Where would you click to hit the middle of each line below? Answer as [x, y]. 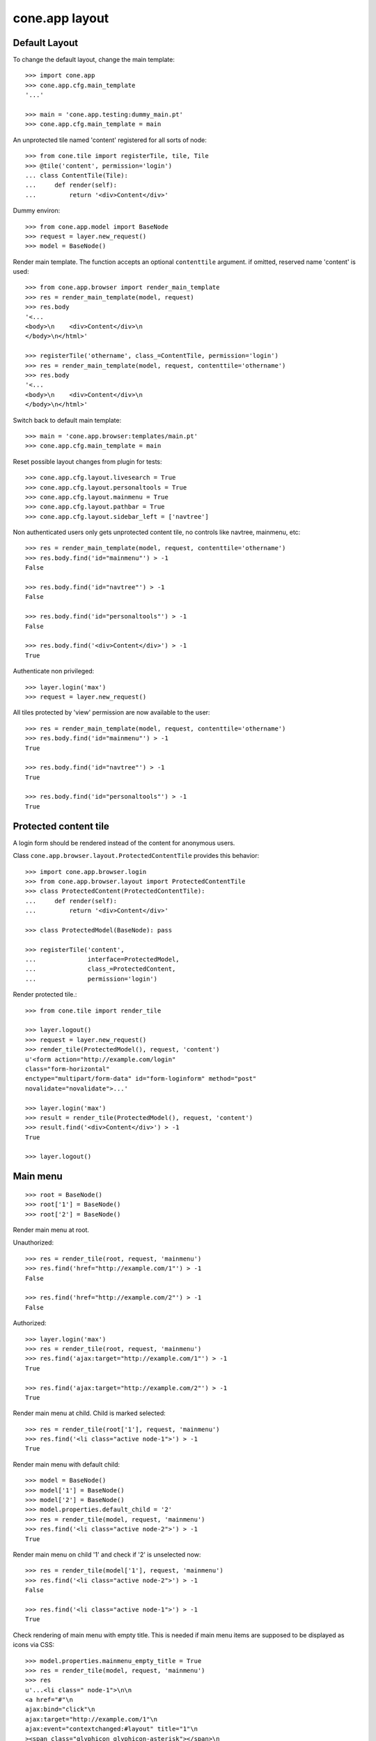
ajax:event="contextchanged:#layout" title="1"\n [112, 1729]
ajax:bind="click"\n [60, 1709]
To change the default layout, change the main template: [94, 60]
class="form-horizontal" [68, 1069]
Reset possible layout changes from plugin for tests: [88, 461]
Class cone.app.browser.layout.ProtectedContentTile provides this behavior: [136, 856]
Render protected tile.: [45, 994]
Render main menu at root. [51, 1230]
